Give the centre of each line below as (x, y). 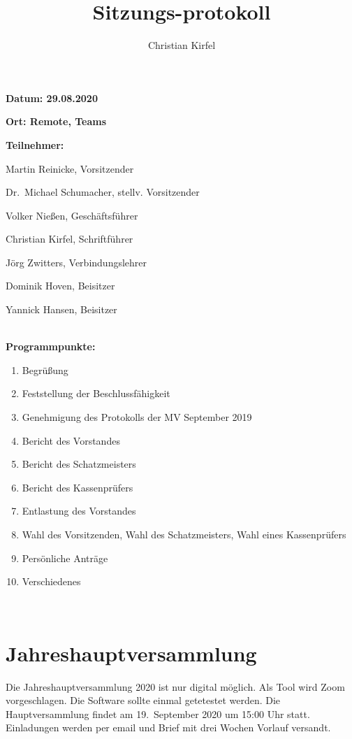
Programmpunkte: (51, 346)
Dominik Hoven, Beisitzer (60, 286)
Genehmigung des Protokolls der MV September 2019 (137, 417)
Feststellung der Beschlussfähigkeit (96, 393)
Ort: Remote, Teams (56, 121)
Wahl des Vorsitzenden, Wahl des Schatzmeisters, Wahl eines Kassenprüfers (184, 534)
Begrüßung (45, 369)
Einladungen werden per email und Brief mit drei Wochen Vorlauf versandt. (168, 727)
